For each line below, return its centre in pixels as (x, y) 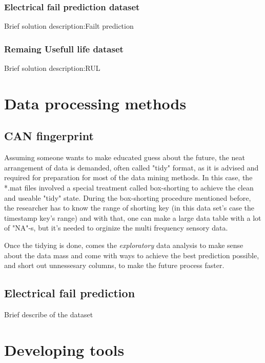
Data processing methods (95, 103)
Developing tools (64, 349)
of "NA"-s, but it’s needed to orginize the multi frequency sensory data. (116, 228)
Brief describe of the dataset (49, 314)
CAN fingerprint (49, 136)
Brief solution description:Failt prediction (69, 26)
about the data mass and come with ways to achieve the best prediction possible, (132, 255)
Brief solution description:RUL (52, 68)
